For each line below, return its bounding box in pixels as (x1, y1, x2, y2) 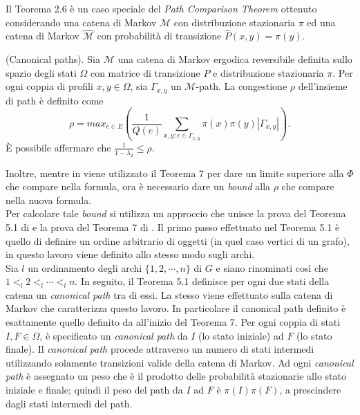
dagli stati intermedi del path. (6, 396, 133, 410)
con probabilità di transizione (97, 28, 222, 43)
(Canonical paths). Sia (6, 52, 100, 66)
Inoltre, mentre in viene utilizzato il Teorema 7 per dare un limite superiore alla (6, 165, 344, 180)
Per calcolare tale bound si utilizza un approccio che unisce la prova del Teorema (6, 206, 346, 221)
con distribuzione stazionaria (173, 15, 296, 29)
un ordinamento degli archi (28, 260, 142, 275)
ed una (307, 15, 336, 29)
